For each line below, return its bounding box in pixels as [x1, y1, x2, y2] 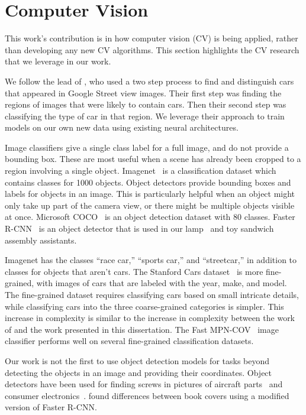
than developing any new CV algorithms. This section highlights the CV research [5, 43, 299, 56]
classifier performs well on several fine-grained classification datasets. [5, 335, 254, 347]
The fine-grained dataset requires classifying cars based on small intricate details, [5, 288, 299, 300]
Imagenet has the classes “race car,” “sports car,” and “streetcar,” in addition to [5, 254, 297, 266]
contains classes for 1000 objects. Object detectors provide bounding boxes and [5, 176, 291, 188]
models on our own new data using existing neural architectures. [5, 121, 239, 134]
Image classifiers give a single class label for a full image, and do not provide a [5, 141, 289, 153]
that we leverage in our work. [5, 55, 111, 67]
